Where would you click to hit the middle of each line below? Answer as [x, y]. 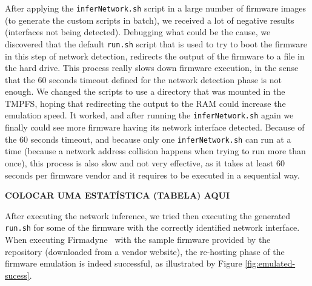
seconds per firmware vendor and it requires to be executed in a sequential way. [152, 175]
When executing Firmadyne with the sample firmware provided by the [138, 239]
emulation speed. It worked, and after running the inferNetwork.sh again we [149, 115]
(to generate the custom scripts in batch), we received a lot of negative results [150, 20]
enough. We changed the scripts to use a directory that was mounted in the [145, 91]
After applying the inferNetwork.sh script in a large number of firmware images [156, 8]
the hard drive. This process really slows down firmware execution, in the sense [152, 68]
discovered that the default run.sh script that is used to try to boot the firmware [156, 43]
